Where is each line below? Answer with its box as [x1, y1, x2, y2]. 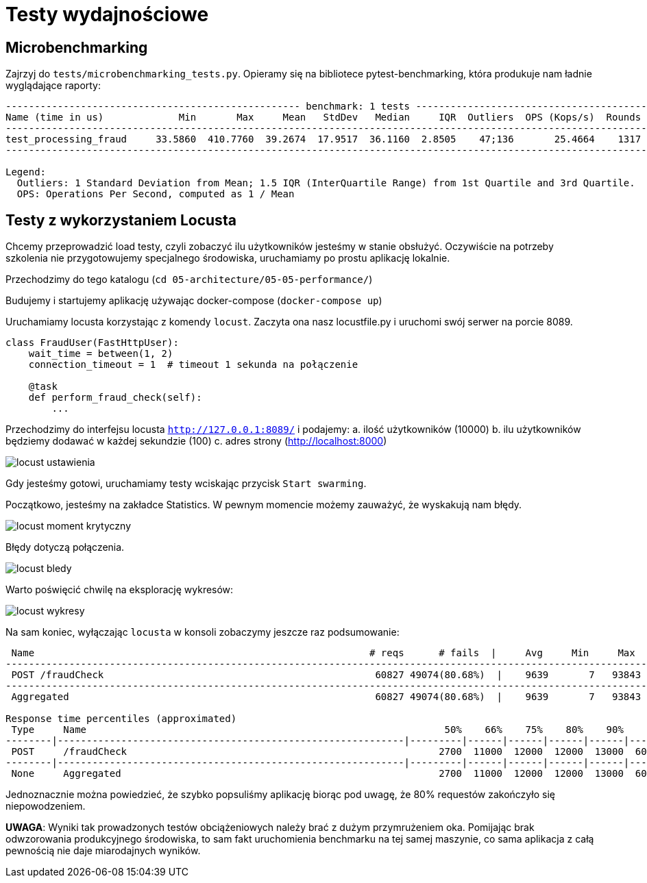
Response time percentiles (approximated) [5, 713, 237, 725]
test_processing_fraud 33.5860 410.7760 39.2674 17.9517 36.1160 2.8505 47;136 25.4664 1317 [5, 134, 642, 145]
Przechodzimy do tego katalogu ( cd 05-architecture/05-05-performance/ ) [5, 273, 373, 286]
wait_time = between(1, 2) [28, 348, 173, 360]
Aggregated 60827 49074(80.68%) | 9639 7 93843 [11, 691, 642, 703]
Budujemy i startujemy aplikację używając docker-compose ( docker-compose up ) [5, 295, 382, 307]
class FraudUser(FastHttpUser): [5, 337, 179, 349]
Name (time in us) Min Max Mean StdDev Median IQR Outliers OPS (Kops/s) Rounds [5, 112, 642, 123]
